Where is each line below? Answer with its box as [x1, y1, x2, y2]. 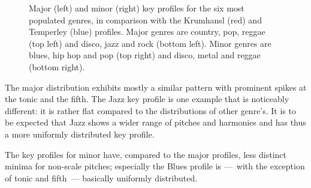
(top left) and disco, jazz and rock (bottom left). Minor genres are [29, 37, 271, 49]
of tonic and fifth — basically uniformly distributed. [5, 171, 198, 184]
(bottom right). [29, 60, 85, 73]
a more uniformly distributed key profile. [5, 127, 155, 140]
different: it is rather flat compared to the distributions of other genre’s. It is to [5, 104, 296, 117]
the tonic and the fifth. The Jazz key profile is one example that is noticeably [5, 92, 289, 105]
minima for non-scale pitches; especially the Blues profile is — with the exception [5, 160, 305, 172]
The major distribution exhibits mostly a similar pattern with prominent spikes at [5, 80, 307, 93]
